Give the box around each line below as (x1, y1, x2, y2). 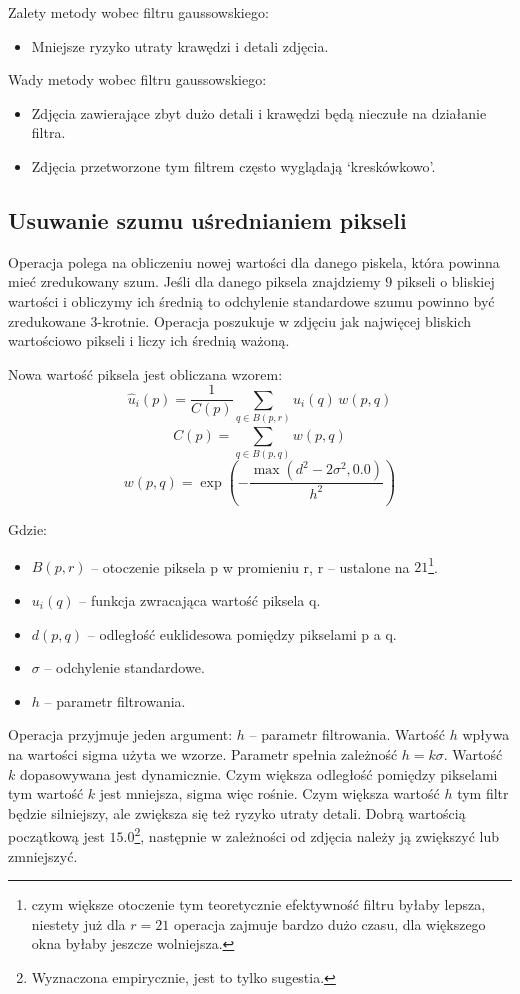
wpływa (462, 724, 510, 745)
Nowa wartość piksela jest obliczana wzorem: (8, 363, 283, 384)
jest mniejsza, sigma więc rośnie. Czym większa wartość (99, 783, 440, 804)
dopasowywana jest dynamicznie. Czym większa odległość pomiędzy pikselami (19, 763, 498, 784)
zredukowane (8, 310, 86, 331)
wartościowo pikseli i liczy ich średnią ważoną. (8, 330, 290, 351)
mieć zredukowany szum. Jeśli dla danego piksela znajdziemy (8, 271, 381, 292)
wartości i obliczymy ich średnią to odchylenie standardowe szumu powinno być (8, 290, 495, 311)
